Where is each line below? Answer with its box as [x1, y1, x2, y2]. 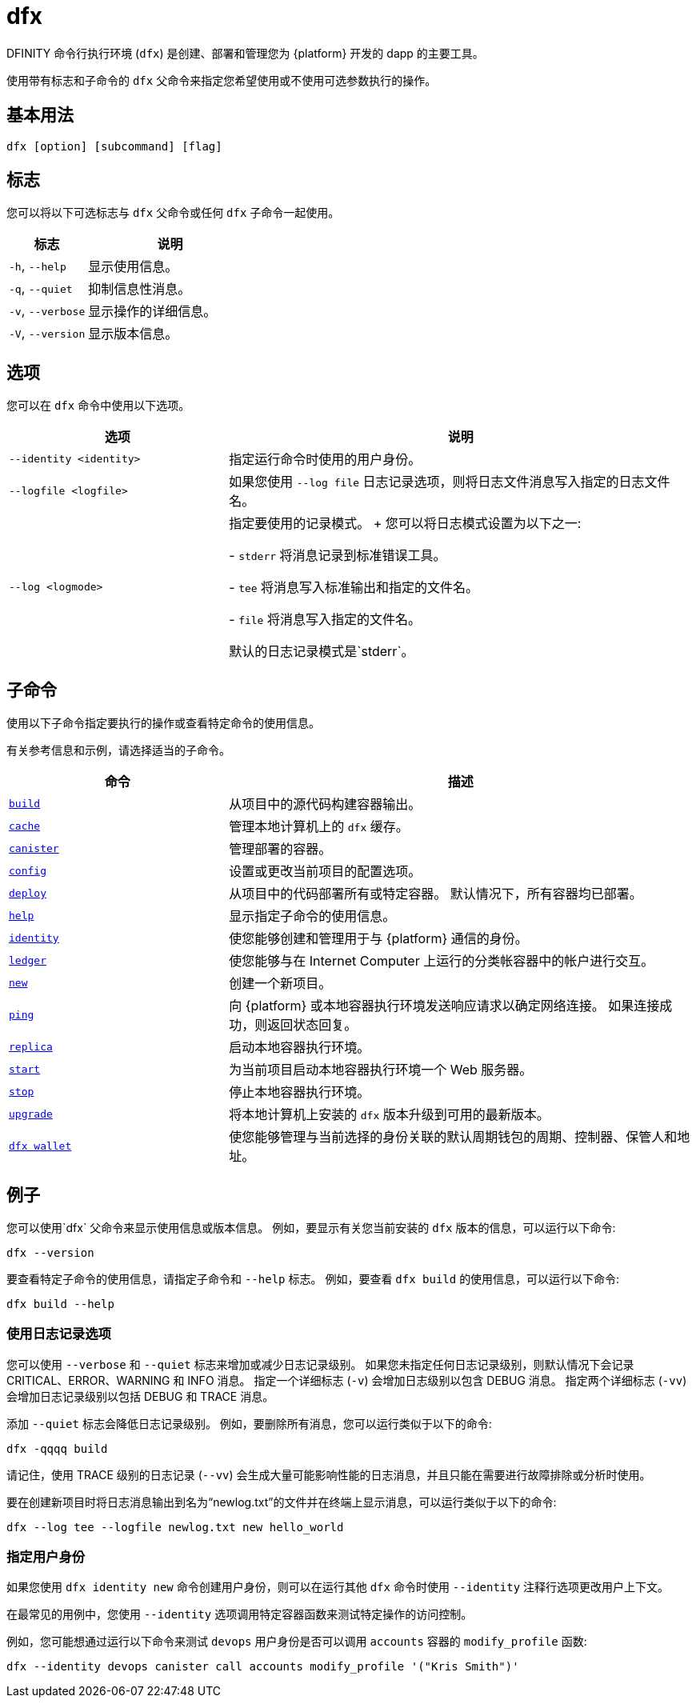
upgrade [9, 1107, 53, 1120]
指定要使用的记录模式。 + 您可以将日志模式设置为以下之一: [229, 515, 582, 532]
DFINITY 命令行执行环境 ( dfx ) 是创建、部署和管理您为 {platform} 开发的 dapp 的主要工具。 [6, 46, 484, 60]
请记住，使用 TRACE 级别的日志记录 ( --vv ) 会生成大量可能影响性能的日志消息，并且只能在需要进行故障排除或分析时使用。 [6, 1467, 651, 1482]
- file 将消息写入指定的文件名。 [229, 611, 421, 628]
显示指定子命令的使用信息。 [229, 908, 396, 925]
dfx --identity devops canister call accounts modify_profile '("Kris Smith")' [6, 1660, 519, 1674]
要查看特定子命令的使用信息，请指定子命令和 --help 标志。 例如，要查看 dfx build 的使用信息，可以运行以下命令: [6, 1271, 620, 1286]
